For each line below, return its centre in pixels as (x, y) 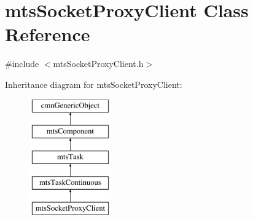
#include (22, 64)
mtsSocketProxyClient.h (98, 64)
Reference (48, 34)
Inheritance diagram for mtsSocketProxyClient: (94, 84)
